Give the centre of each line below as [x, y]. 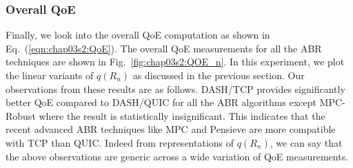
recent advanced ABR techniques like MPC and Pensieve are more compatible [171, 129]
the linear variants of [50, 75]
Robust [21, 115]
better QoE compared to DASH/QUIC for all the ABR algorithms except [161, 102]
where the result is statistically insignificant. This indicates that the [182, 115]
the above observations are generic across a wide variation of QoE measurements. [177, 156]
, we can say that [306, 142]
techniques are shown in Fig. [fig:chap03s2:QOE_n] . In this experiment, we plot [175, 62]
